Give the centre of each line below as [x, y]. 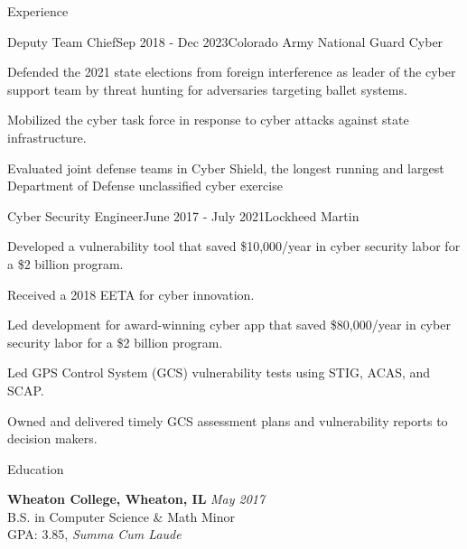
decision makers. [52, 438]
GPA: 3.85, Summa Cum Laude [94, 534]
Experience [38, 11]
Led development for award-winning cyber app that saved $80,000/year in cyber [229, 325]
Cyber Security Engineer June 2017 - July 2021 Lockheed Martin [183, 215]
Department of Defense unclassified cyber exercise [145, 186]
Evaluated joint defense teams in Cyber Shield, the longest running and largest [226, 167]
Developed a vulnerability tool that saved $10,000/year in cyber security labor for [234, 246]
